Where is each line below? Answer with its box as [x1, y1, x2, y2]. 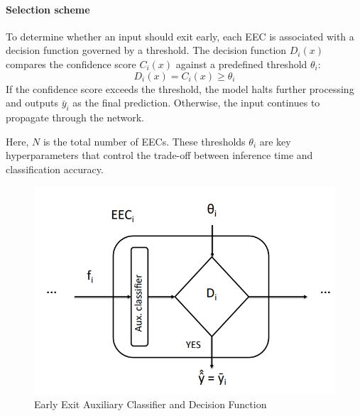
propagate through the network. [6, 109, 144, 124]
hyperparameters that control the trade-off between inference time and [6, 148, 313, 163]
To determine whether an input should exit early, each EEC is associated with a [6, 28, 354, 43]
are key [259, 133, 291, 148]
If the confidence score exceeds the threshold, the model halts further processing [6, 81, 354, 96]
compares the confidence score [6, 56, 136, 71]
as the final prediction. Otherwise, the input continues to [72, 95, 320, 110]
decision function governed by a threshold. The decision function [6, 43, 287, 58]
